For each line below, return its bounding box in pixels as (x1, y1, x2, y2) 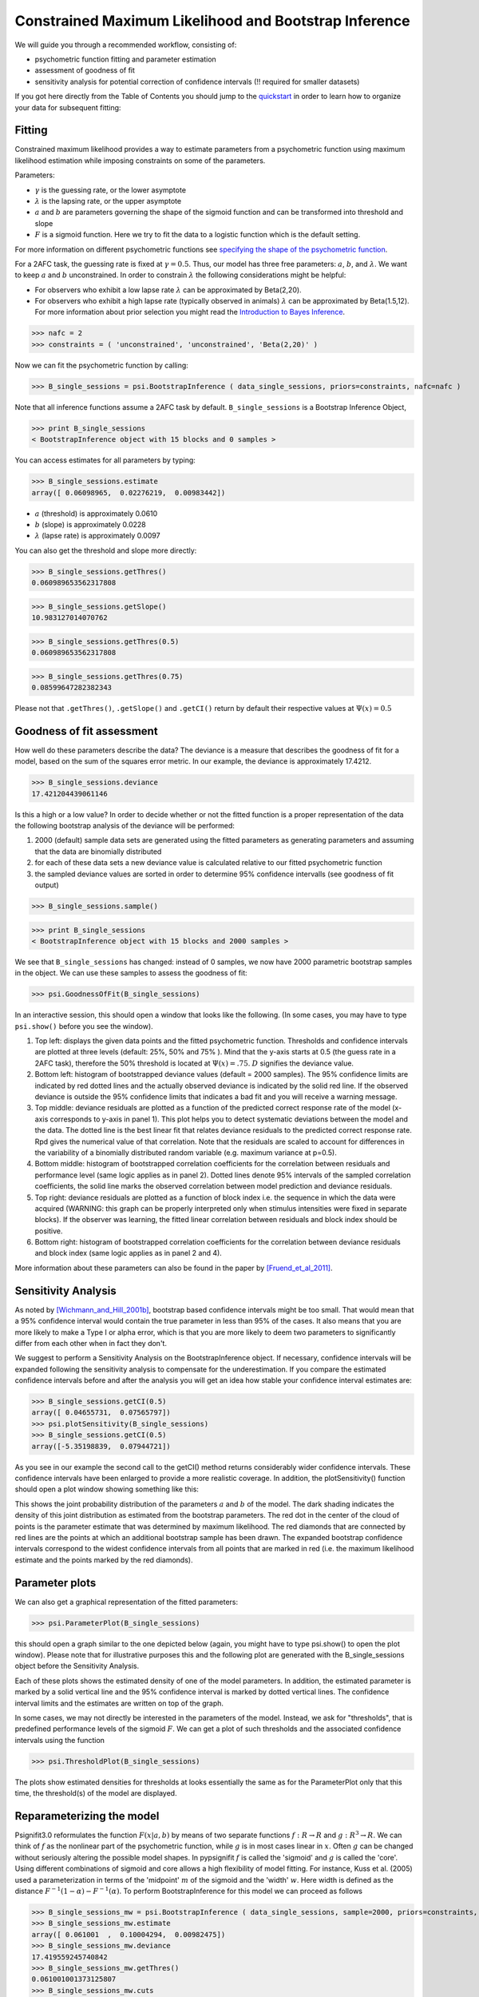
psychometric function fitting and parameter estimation (34, 54, 217, 64)
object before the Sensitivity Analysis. (14, 1662, 140, 1671)
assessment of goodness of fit (34, 66, 136, 75)
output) (34, 879, 59, 890)
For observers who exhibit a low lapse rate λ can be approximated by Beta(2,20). (34, 284, 303, 295)
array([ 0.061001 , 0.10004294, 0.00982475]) (31, 1930, 226, 1939)
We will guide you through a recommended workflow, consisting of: (14, 40, 237, 50)
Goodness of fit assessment (14, 724, 159, 738)
